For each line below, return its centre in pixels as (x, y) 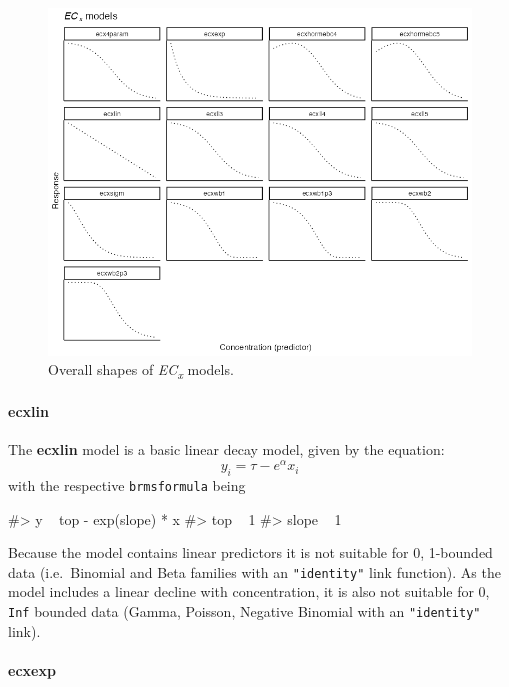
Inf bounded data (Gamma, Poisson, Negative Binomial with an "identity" (244, 610)
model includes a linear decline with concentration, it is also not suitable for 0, (249, 591)
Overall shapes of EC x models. (141, 371)
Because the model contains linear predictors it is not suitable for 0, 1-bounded (250, 552)
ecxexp (32, 669)
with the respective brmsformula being (127, 484)
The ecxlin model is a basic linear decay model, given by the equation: (226, 449)
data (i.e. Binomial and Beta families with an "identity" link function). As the (254, 571)
